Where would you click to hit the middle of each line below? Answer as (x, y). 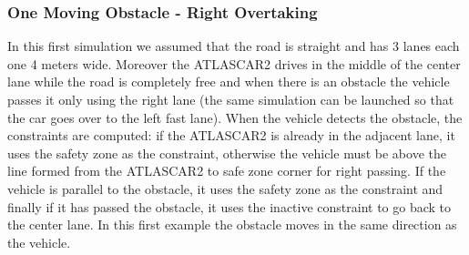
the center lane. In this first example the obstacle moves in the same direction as (232, 224)
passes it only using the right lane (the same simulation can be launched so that (231, 99)
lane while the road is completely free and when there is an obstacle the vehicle (229, 82)
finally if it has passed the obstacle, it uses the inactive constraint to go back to (229, 206)
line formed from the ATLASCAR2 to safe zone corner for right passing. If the (227, 171)
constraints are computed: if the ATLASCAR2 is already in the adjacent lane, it (231, 135)
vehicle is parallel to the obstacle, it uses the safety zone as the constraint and (225, 188)
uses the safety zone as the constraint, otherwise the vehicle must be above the (227, 153)
